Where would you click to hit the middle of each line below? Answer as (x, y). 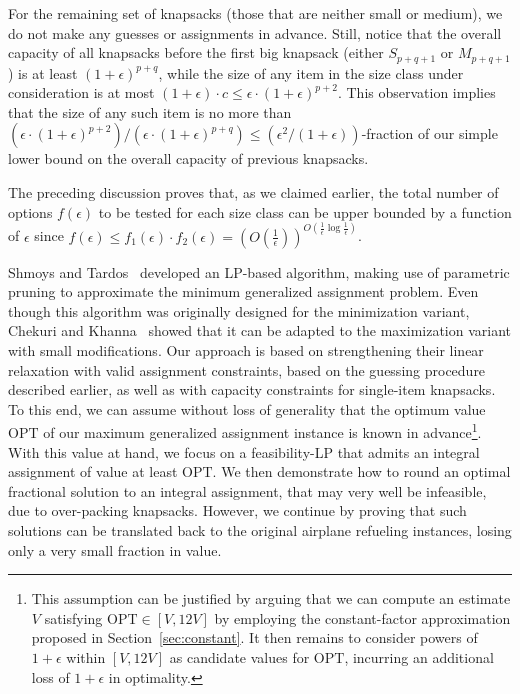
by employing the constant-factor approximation (362, 617)
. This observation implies (416, 92)
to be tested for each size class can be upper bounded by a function (305, 211)
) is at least (43, 72)
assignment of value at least (93, 471)
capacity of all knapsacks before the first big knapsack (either (196, 52)
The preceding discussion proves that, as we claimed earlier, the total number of (253, 192)
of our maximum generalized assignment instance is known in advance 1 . (262, 431)
